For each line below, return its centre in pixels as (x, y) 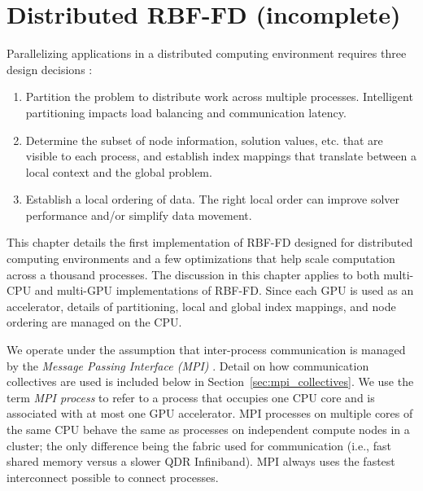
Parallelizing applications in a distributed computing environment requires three (207, 53)
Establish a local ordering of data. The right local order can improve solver (213, 199)
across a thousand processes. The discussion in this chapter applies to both (193, 274)
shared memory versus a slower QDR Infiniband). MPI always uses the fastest (201, 461)
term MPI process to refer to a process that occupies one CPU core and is (191, 397)
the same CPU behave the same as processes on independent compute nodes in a (208, 429)
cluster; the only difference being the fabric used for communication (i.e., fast (199, 445)
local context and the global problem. (119, 171)
